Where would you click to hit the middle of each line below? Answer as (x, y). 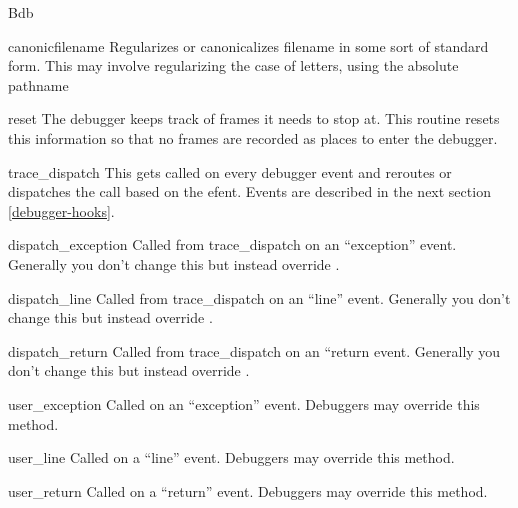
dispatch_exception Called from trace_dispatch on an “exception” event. (232, 244)
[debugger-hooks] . (61, 210)
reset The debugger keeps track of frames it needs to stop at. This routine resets (254, 118)
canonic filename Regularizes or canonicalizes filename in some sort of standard (248, 45)
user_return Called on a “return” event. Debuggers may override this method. (248, 490)
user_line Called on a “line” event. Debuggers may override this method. (231, 457)
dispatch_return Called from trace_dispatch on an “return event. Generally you (254, 350)
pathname (38, 84)
